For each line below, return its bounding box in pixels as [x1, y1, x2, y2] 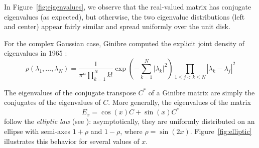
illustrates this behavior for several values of [4, 135, 140, 146]
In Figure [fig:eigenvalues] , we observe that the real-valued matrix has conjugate [4, 2, 251, 12]
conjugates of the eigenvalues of [4, 97, 101, 107]
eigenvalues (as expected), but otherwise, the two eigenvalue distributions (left [4, 11, 245, 22]
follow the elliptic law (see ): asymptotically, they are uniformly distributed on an [4, 116, 255, 126]
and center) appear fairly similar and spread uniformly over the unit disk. [4, 21, 230, 32]
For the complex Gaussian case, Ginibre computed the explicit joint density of [4, 38, 244, 48]
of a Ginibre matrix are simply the [148, 87, 255, 97]
